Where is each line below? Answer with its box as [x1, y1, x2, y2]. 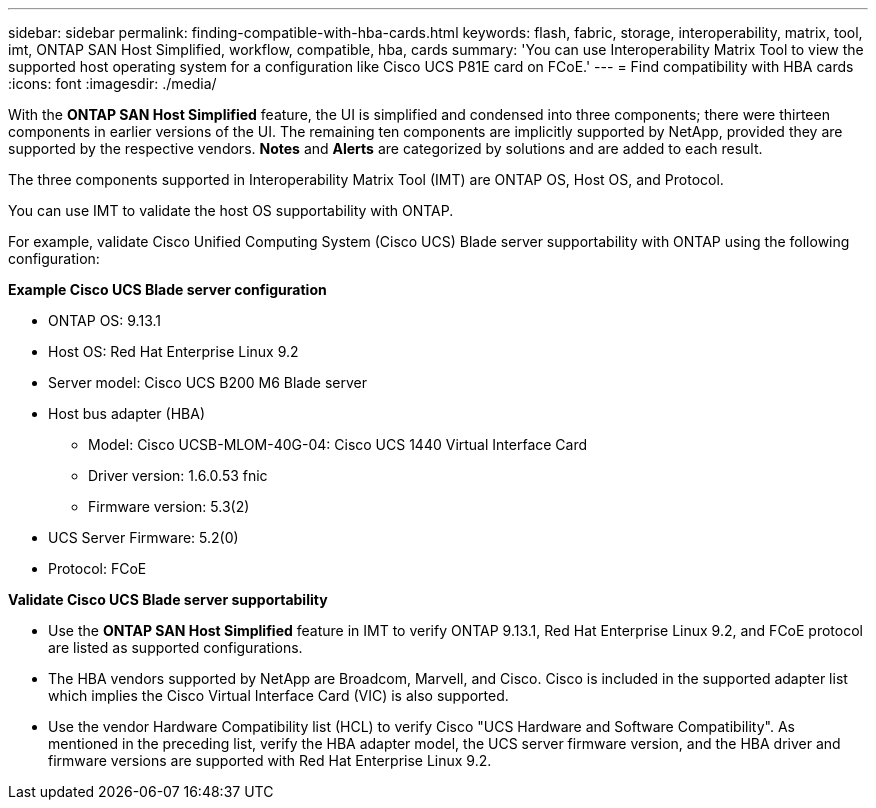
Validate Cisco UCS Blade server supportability [8, 591, 328, 608]
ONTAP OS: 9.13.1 [48, 312, 161, 329]
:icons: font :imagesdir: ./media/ [8, 75, 217, 92]
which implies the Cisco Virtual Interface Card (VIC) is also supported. [48, 687, 509, 704]
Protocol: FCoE [48, 560, 147, 577]
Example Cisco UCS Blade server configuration [8, 281, 327, 298]
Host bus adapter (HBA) [48, 405, 206, 422]
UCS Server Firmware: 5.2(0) [48, 529, 239, 546]
